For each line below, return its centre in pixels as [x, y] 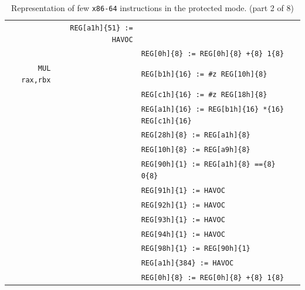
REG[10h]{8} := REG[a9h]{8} [196, 150]
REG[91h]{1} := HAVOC [183, 190]
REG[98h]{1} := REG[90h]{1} [196, 249]
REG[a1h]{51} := [101, 28]
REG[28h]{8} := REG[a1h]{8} [196, 135]
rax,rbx [36, 80]
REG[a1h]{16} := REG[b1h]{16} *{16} [213, 109]
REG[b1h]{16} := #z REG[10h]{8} [204, 75]
